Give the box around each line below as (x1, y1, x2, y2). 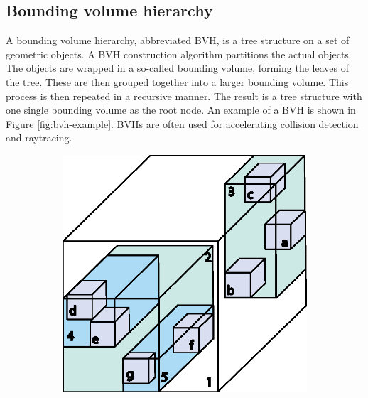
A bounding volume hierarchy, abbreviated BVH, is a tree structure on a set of (6, 33, 350, 48)
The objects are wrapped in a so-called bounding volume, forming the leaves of (6, 60, 349, 75)
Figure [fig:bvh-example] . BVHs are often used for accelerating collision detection (6, 116, 359, 131)
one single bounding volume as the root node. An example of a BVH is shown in (6, 102, 356, 117)
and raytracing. (6, 130, 72, 145)
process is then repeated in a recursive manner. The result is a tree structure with (6, 88, 362, 103)
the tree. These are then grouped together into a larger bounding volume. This (6, 74, 349, 89)
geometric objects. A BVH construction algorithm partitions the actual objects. (6, 46, 352, 61)
